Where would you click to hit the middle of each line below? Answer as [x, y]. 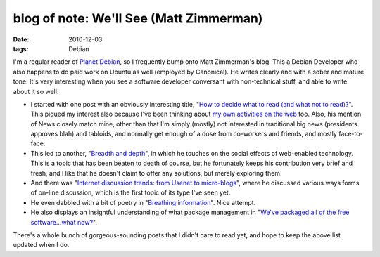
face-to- [351, 134]
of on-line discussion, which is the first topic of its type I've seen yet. [131, 192]
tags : [21, 48]
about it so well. [36, 91]
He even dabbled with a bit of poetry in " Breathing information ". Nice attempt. [143, 202]
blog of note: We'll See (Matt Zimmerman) [138, 18]
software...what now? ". [64, 222]
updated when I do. [41, 245]
